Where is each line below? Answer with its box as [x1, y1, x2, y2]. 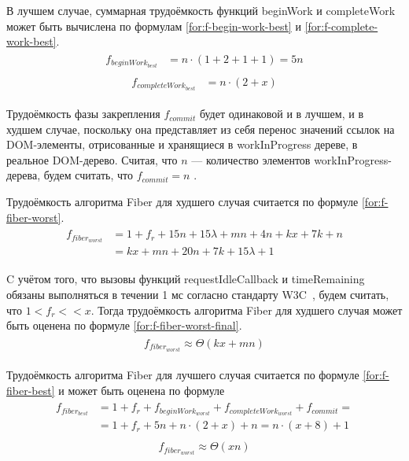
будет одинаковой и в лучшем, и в [199, 105, 364, 122]
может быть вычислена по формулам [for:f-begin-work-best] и [6, 17, 301, 34]
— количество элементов [191, 151, 311, 168]
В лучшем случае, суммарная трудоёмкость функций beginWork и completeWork [6, 2, 396, 18]
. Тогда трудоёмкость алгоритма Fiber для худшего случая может [90, 301, 403, 318]
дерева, [6, 167, 41, 183]
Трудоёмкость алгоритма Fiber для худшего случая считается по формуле [6, 194, 359, 210]
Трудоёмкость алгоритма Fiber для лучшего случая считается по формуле [6, 366, 359, 382]
